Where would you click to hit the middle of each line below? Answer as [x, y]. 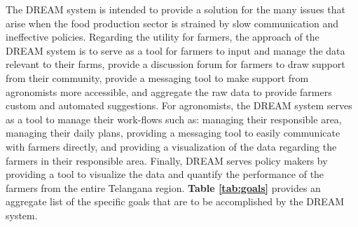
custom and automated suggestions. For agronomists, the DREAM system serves [179, 105]
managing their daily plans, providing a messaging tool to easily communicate [173, 133]
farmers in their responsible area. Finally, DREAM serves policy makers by [167, 160]
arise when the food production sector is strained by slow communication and [172, 23]
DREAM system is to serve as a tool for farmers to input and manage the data [175, 50]
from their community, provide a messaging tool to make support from [157, 77]
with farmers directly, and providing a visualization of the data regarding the [171, 146]
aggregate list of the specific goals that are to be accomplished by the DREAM [175, 201]
